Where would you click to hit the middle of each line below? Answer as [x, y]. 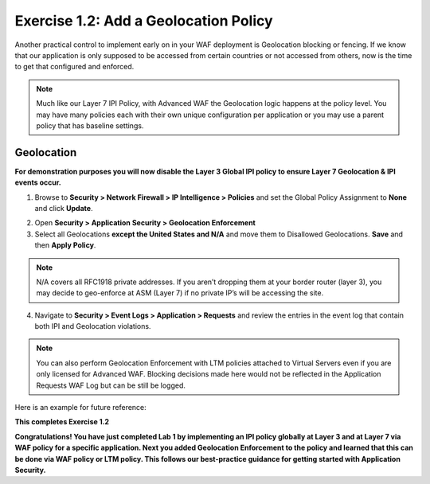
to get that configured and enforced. [74, 67]
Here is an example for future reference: [80, 408]
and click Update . [64, 208]
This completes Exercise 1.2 [62, 422]
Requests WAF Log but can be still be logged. [111, 385]
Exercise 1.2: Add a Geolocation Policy [144, 21]
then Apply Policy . [65, 245]
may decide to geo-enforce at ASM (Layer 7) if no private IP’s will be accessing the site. [180, 293]
